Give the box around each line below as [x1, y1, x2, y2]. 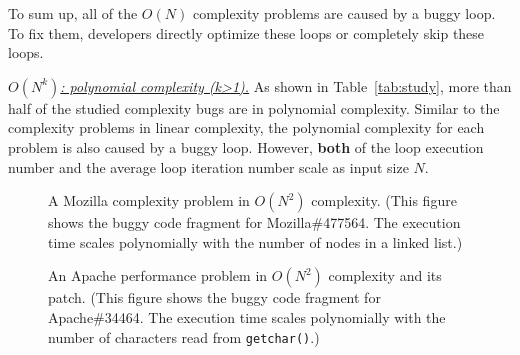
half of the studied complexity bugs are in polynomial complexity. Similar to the [8, 97, 500, 118]
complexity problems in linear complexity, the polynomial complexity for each [8, 117, 485, 138]
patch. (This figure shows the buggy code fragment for [48, 287, 381, 308]
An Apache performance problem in [48, 265, 268, 286]
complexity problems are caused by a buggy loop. [192, 3, 496, 23]
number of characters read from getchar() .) [48, 326, 320, 347]
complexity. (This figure [311, 190, 457, 211]
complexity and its [328, 265, 442, 286]
